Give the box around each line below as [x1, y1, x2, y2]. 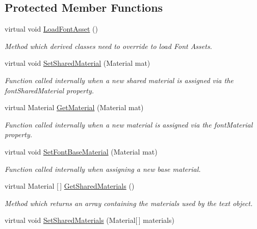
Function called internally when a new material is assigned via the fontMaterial [5, 119, 253, 130]
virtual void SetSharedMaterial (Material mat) [5, 58, 150, 68]
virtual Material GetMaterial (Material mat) [5, 102, 144, 113]
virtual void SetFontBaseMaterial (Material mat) [5, 146, 158, 157]
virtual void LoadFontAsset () [5, 23, 98, 34]
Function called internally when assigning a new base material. [5, 163, 201, 174]
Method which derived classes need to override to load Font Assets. [5, 40, 212, 51]
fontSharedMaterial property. [5, 85, 94, 95]
